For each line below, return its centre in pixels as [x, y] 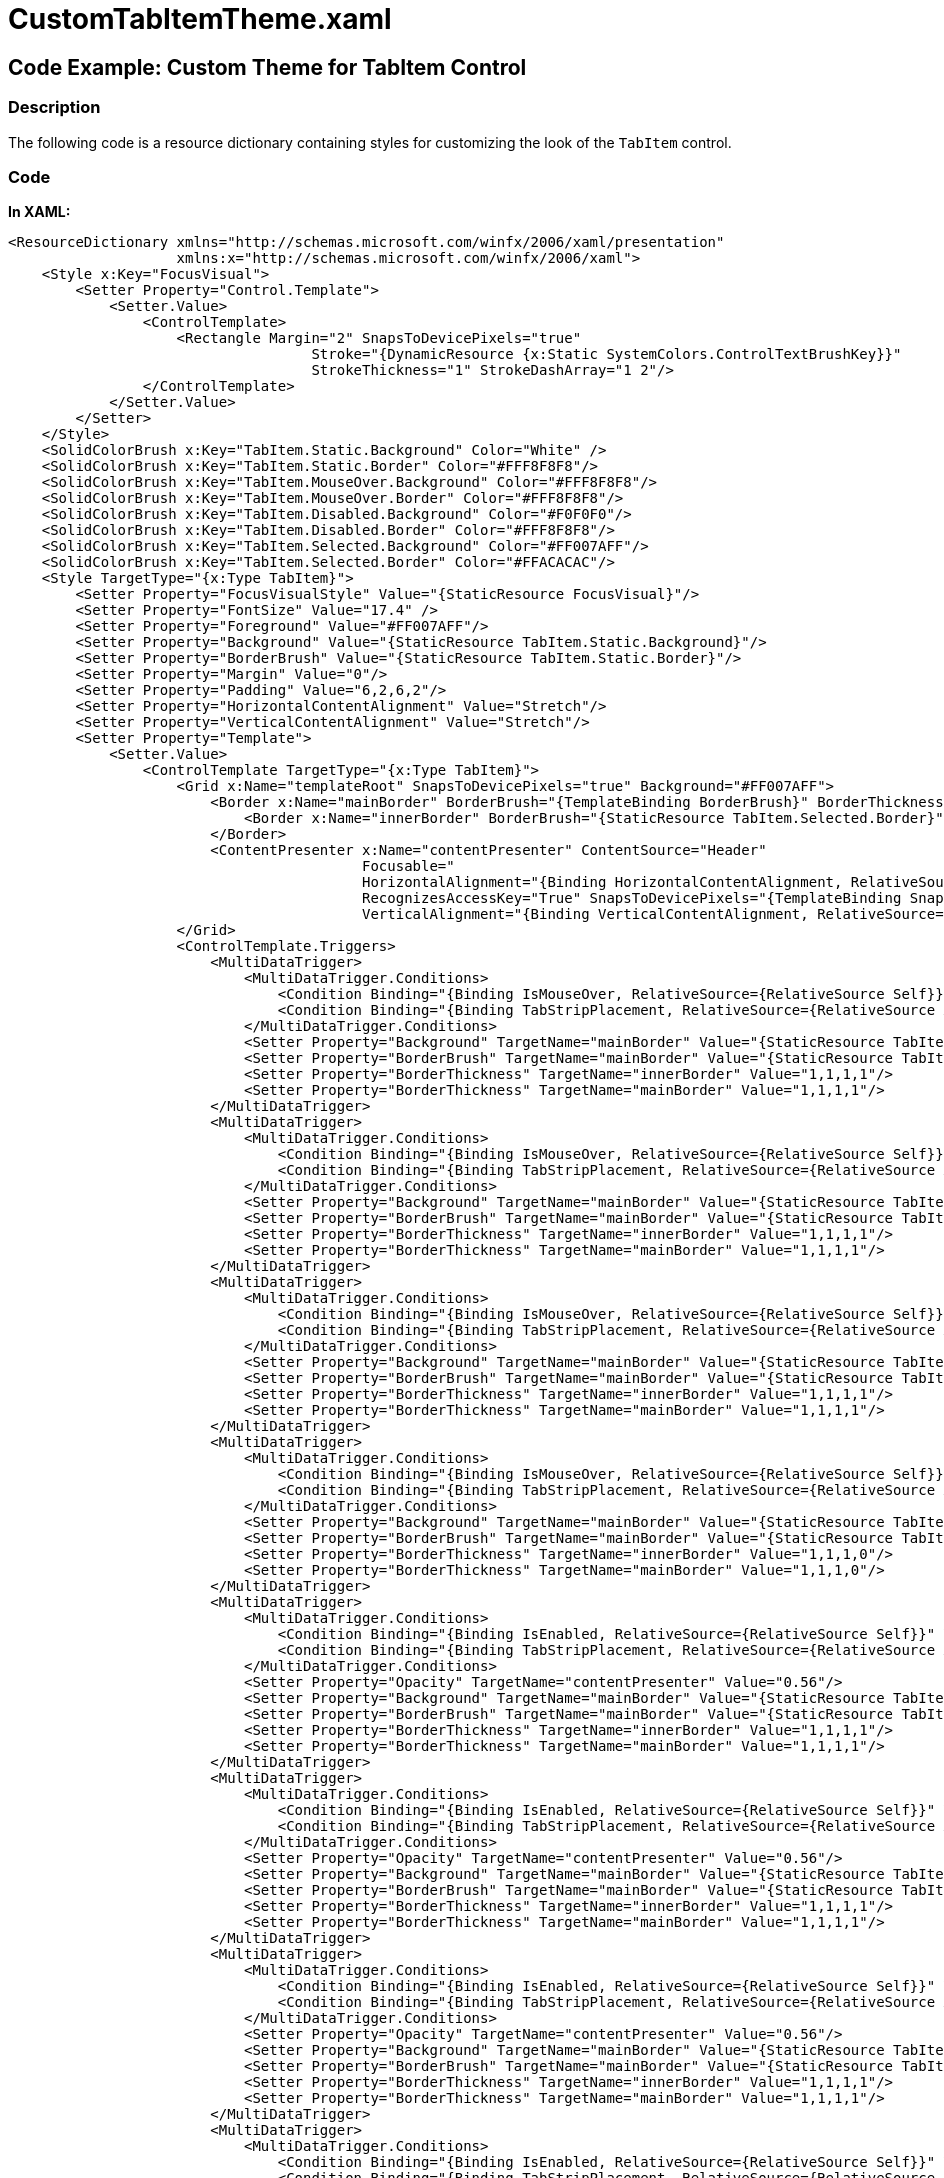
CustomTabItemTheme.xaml [200, 19]
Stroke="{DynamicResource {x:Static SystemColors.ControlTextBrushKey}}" [606, 354]
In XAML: [39, 212]
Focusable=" [408, 866]
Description [54, 107]
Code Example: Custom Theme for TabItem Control [267, 67]
